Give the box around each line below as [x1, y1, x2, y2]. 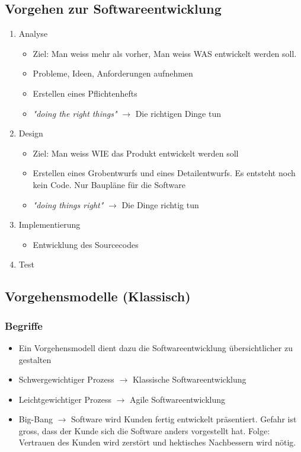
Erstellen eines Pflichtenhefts [33, 87, 137, 99]
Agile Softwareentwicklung [130, 393, 226, 405]
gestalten [18, 353, 52, 365]
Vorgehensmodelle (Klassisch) [5, 287, 191, 305]
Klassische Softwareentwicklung [132, 373, 246, 386]
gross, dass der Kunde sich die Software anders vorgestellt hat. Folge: [18, 424, 270, 437]
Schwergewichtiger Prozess [18, 373, 114, 386]
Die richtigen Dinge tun [135, 107, 222, 119]
